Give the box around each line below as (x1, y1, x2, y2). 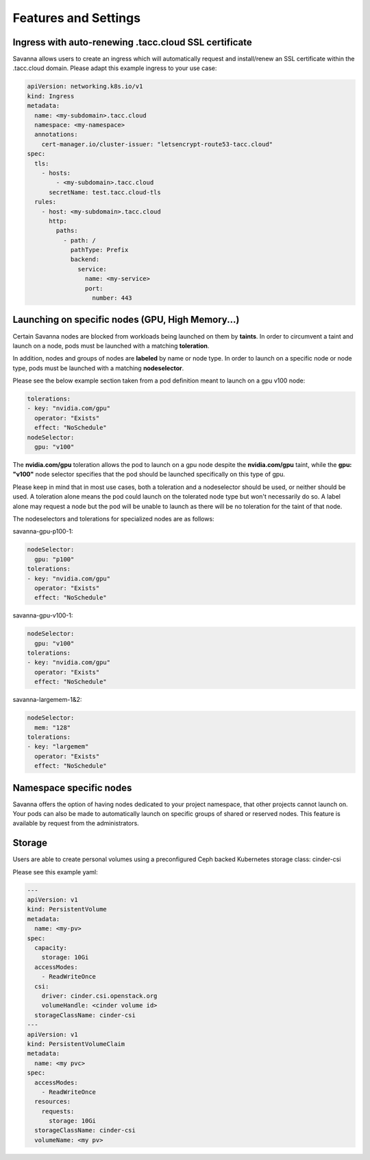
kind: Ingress (27, 92, 75, 100)
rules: (34, 198, 57, 206)
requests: (41, 1107, 75, 1115)
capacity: (34, 944, 68, 952)
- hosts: (41, 169, 71, 177)
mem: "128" (34, 723, 71, 731)
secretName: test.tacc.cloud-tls (49, 188, 161, 196)
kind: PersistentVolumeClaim (27, 1040, 125, 1047)
